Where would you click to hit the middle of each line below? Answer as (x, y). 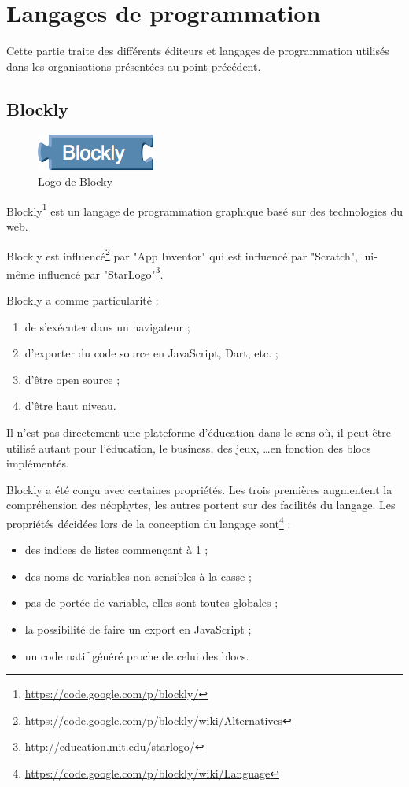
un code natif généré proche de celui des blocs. (137, 655)
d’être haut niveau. (70, 406)
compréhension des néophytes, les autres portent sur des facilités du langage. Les (201, 505)
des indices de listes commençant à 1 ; (116, 550)
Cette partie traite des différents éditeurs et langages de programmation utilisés (198, 51)
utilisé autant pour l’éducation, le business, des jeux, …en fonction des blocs (189, 447)
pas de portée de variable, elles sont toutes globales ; (151, 602)
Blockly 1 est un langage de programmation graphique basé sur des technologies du (204, 209)
